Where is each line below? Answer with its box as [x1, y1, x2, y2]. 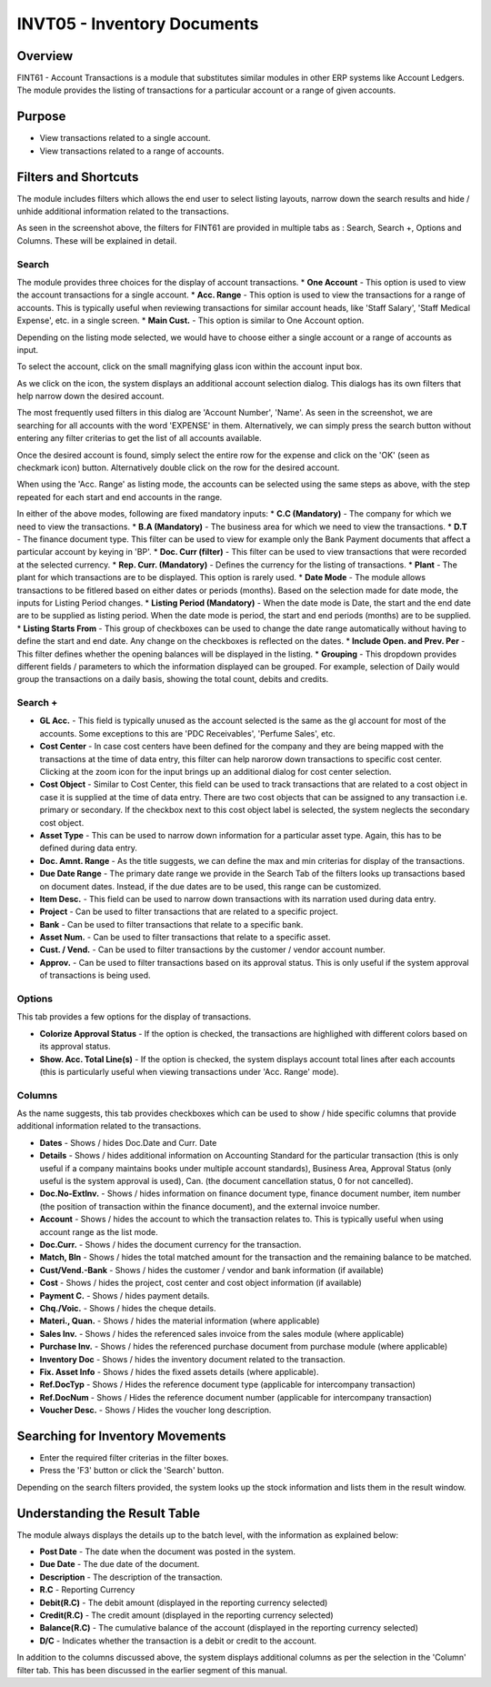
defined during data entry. [39, 842, 138, 854]
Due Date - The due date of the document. [39, 1559, 200, 1570]
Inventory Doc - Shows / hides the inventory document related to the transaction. [39, 1353, 346, 1364]
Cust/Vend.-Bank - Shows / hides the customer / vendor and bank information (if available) [39, 1264, 384, 1275]
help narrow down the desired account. [16, 391, 165, 402]
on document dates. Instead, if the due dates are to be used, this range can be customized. [39, 880, 382, 891]
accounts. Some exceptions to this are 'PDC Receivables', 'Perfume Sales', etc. [39, 728, 336, 738]
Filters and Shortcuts [16, 169, 139, 185]
